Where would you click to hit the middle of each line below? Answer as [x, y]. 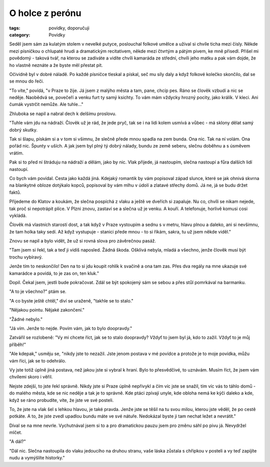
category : [20, 34]
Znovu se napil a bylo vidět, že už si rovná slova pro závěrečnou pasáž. [83, 241]
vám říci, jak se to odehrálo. [38, 360]
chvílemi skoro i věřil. [31, 377]
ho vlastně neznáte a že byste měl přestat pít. [56, 65]
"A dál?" [17, 441]
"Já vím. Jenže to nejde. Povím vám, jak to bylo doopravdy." [71, 328]
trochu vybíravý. [26, 257]
